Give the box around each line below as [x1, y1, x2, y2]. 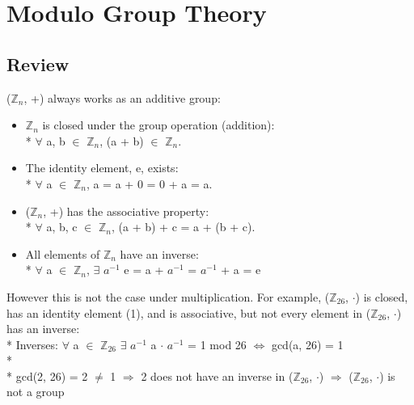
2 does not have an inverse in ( [141, 367, 294, 384]
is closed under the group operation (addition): [42, 116, 275, 133]
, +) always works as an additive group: [23, 89, 221, 106]
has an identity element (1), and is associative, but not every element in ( [6, 304, 371, 321]
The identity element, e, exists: [25, 159, 179, 176]
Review [6, 51, 70, 76]
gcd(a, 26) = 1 [271, 335, 344, 352]
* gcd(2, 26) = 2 [6, 367, 88, 384]
